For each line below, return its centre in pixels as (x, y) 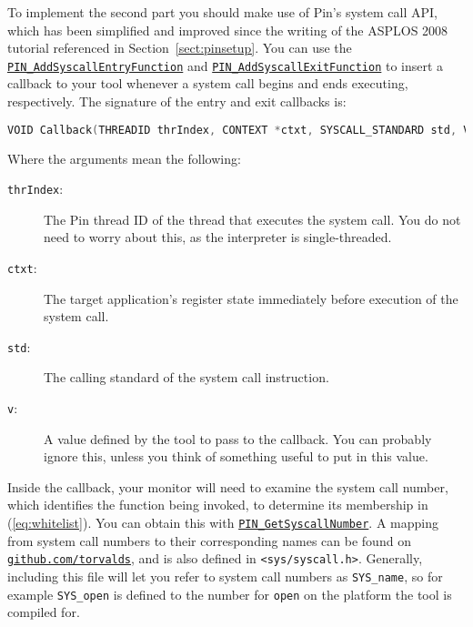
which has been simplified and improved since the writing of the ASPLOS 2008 (228, 30)
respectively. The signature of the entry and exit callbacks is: (177, 101)
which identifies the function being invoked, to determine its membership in (218, 505)
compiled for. (44, 612)
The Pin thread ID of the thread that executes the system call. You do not (252, 219)
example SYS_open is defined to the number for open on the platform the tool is (230, 594)
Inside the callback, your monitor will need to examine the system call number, (228, 486)
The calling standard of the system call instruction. (186, 377)
